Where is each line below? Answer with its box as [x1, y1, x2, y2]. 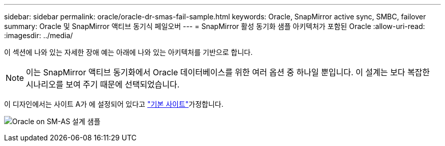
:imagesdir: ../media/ [4, 31, 73, 40]
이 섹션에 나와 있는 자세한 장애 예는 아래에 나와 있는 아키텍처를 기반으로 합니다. [4, 48, 253, 56]
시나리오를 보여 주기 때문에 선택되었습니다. [26, 79, 180, 90]
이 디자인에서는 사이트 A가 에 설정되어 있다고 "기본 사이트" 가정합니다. [4, 100, 224, 108]
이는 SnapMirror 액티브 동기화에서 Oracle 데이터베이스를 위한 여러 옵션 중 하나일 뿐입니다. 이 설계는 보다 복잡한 [26, 67, 430, 77]
